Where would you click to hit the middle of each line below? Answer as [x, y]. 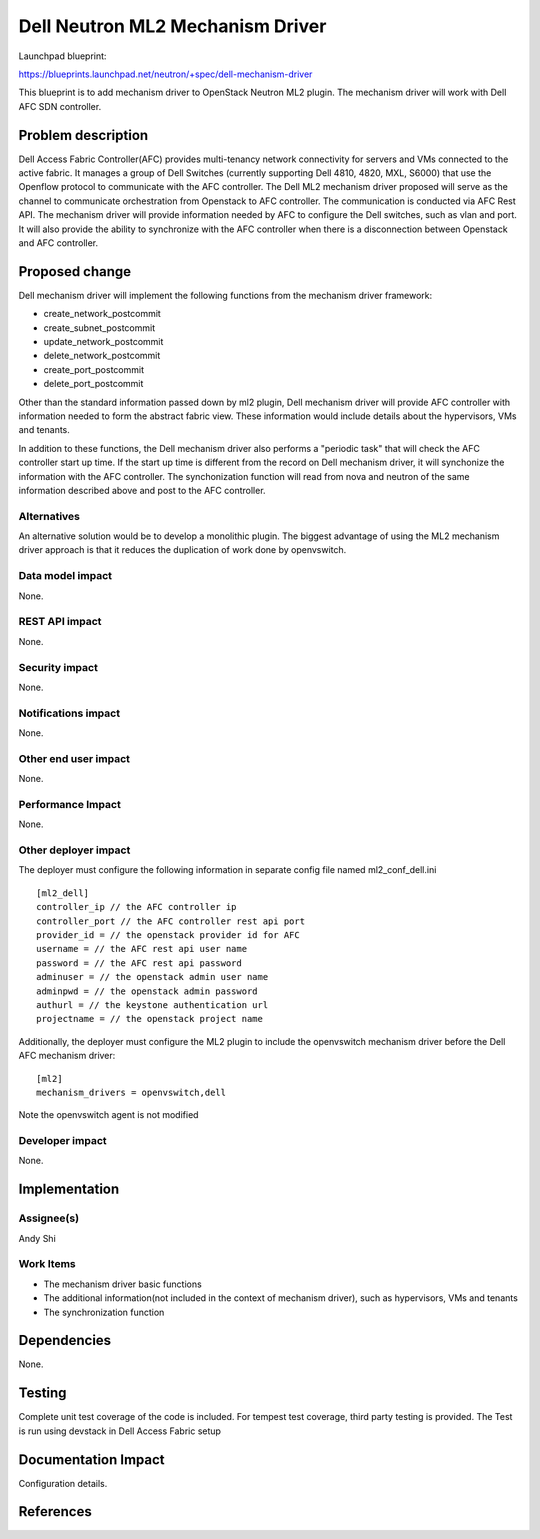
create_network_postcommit [102, 314]
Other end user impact [74, 758]
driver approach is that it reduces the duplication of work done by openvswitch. [182, 550]
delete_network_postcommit [102, 356]
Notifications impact [69, 713]
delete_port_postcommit [93, 384]
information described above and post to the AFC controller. [142, 490]
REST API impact [60, 622]
